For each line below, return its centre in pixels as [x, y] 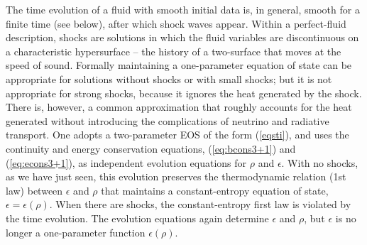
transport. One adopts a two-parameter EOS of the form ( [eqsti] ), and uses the [177, 135]
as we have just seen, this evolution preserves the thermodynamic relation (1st [176, 176]
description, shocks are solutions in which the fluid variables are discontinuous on [182, 37]
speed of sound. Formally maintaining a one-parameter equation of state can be [179, 65]
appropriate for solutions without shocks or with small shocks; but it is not [169, 78]
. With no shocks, [320, 162]
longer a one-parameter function [76, 232]
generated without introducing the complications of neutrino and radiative [168, 120]
